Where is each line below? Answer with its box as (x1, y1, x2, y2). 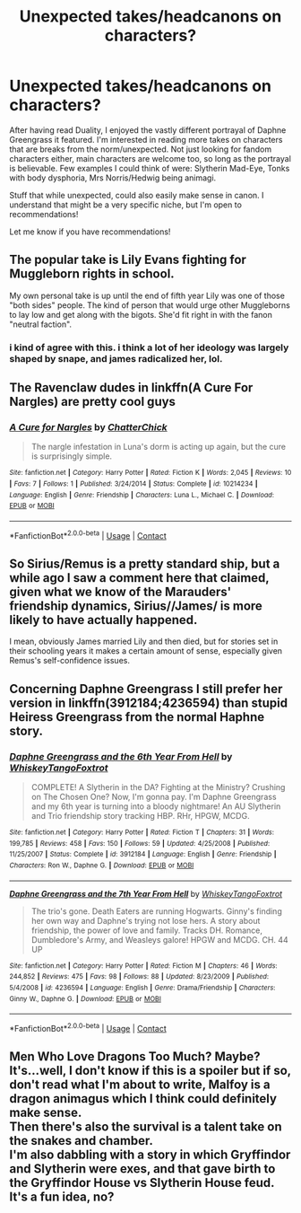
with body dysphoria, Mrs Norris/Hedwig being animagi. (9, 172, 217, 183)
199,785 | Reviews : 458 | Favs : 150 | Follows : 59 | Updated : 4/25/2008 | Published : (9, 839, 271, 848)
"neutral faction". (9, 319, 73, 330)
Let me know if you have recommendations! (9, 226, 171, 237)
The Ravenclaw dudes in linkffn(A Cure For (9, 380, 254, 396)
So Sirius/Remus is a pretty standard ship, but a (9, 557, 280, 572)
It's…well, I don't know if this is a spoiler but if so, (9, 1063, 291, 1078)
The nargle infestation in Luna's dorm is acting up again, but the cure (30, 442, 287, 453)
